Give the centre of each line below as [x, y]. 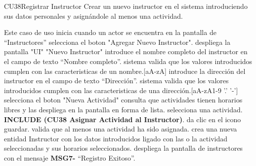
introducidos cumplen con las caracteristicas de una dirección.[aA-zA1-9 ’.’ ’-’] [121, 90]
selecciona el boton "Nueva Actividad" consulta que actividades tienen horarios [123, 100]
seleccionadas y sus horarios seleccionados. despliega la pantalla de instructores [124, 148]
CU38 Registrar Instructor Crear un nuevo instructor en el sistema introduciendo [126, 6]
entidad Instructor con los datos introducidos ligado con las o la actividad [116, 138]
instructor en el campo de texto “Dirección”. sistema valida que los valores [116, 81]
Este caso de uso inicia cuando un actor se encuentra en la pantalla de [110, 32]
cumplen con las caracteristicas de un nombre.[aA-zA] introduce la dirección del [125, 71]
